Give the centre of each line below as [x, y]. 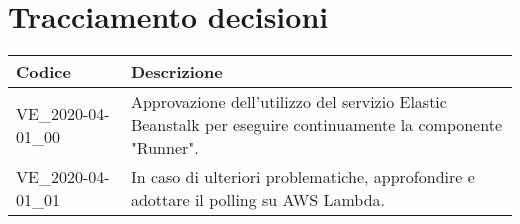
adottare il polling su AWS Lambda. [258, 200]
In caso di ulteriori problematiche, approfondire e [302, 177]
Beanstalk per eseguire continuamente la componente [316, 125]
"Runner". [164, 148]
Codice [43, 72]
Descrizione [176, 72]
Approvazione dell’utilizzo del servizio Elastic [288, 102]
